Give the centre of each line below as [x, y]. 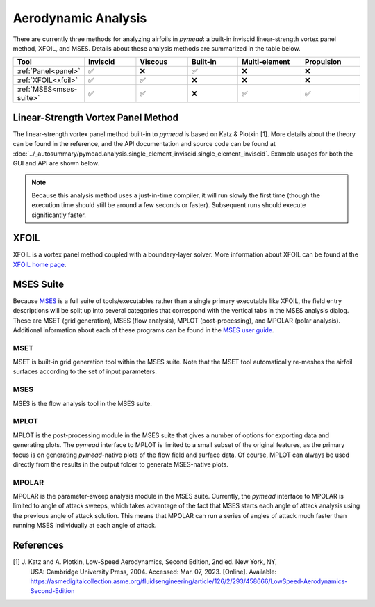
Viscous [154, 62]
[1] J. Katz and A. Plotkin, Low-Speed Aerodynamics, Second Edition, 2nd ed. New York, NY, [145, 562]
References [38, 545]
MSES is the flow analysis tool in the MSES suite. [82, 403]
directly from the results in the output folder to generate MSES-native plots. [120, 464]
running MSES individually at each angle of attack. [85, 526]
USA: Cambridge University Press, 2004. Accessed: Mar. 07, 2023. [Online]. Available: [153, 572]
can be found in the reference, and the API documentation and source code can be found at [144, 144]
